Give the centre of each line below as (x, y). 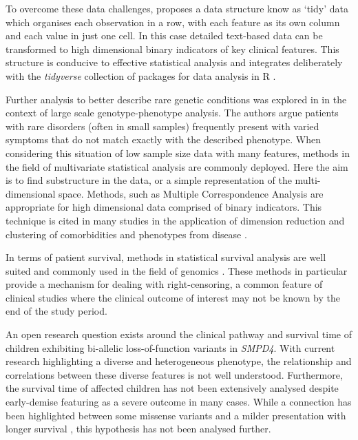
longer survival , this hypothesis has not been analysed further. (138, 429)
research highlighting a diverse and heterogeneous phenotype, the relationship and (179, 361)
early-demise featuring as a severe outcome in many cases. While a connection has (179, 402)
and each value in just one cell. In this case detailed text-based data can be (164, 35)
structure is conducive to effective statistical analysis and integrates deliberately (174, 62)
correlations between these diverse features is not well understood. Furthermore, (174, 374)
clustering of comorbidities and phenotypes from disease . (126, 234)
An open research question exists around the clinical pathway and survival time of (179, 334)
